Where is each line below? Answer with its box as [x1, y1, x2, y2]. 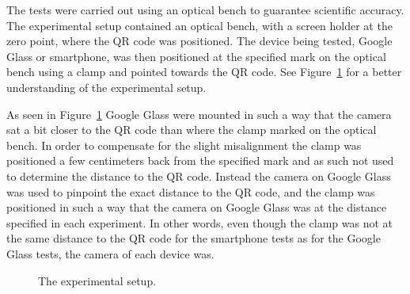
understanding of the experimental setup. [6, 78, 207, 95]
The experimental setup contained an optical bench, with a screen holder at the [6, 17, 393, 33]
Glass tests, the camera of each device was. [6, 245, 214, 262]
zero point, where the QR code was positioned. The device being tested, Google [6, 32, 393, 49]
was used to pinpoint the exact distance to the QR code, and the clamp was [6, 183, 375, 200]
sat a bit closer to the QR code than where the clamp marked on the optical [6, 121, 377, 138]
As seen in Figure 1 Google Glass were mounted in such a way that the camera [6, 105, 392, 122]
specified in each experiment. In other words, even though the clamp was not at [6, 214, 393, 231]
